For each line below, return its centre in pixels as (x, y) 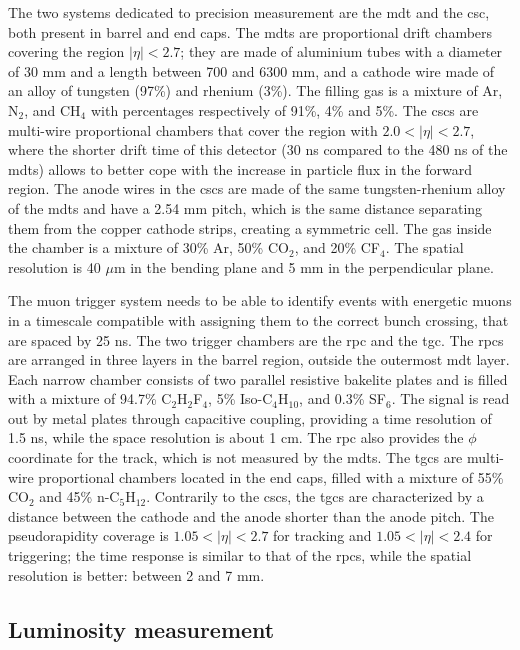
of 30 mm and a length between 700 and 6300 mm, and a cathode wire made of (251, 70)
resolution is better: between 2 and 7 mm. (136, 574)
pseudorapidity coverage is (88, 535)
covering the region (66, 51)
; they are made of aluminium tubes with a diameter (341, 51)
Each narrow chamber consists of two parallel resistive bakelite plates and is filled (258, 378)
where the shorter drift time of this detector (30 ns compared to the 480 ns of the (258, 149)
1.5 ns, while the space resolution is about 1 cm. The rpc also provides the (236, 437)
